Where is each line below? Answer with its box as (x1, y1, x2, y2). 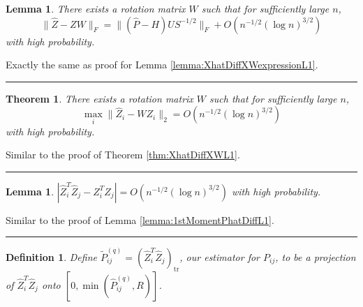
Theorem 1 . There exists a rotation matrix (6, 91, 193, 105)
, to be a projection (275, 250, 356, 264)
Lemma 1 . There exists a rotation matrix (6, 1, 186, 15)
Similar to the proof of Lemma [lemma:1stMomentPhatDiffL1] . (6, 212, 274, 227)
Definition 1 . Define (6, 250, 97, 264)
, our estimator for (179, 250, 260, 264)
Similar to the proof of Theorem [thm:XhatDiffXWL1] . (6, 147, 240, 162)
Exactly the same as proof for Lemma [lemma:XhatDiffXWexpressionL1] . (6, 57, 318, 72)
